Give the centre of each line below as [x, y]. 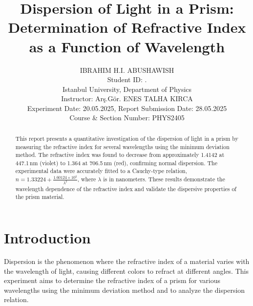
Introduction [47, 238]
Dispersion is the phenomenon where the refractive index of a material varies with [127, 261]
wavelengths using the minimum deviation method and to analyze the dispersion [125, 290]
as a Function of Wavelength [127, 46]
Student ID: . [127, 79]
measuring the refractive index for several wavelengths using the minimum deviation [122, 146]
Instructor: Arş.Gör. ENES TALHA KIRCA [127, 98]
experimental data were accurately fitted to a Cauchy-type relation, [101, 171]
